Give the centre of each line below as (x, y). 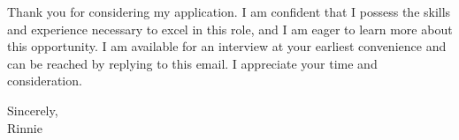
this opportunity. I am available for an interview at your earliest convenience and (227, 46)
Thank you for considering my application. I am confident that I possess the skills (229, 11)
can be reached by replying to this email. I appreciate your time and (192, 63)
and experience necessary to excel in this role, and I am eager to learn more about (230, 29)
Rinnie (25, 127)
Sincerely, (33, 110)
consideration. (45, 81)
